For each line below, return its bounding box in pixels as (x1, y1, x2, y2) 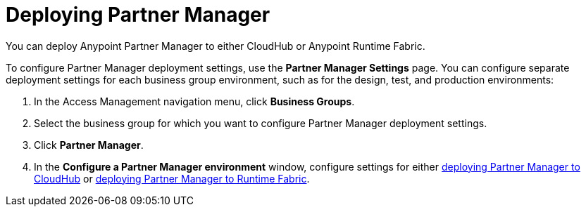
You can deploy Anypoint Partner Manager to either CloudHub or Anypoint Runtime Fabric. (6, 39, 425, 52)
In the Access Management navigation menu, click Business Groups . (34, 95, 355, 107)
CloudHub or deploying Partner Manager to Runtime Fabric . (34, 172, 310, 185)
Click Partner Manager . (34, 138, 144, 151)
